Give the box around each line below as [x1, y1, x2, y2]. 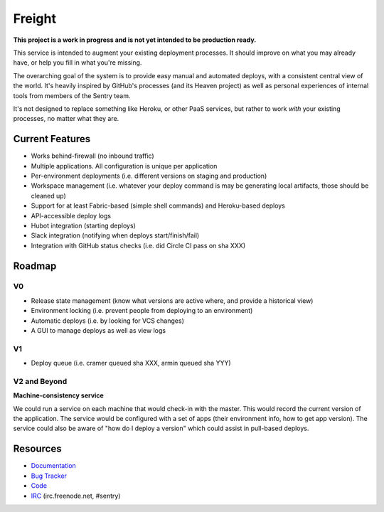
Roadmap [13, 260, 57, 272]
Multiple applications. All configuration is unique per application [31, 161, 218, 170]
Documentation [31, 462, 76, 470]
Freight [13, 11, 57, 26]
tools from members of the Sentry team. [13, 91, 131, 100]
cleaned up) [31, 191, 67, 200]
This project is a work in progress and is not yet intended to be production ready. [13, 36, 257, 44]
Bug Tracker [31, 471, 68, 480]
